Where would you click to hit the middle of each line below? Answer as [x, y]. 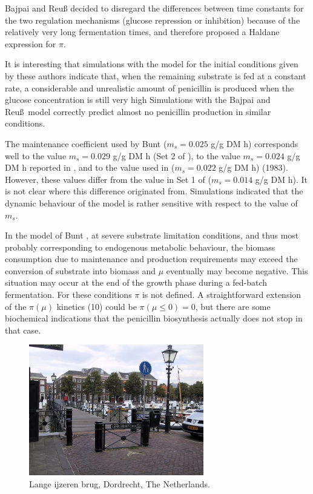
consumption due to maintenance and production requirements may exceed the [151, 259]
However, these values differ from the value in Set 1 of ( [108, 179]
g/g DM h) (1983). [253, 167]
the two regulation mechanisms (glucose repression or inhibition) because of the [153, 20]
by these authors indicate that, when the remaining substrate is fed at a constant [156, 75]
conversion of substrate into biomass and [80, 270]
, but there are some [233, 306]
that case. [23, 330]
